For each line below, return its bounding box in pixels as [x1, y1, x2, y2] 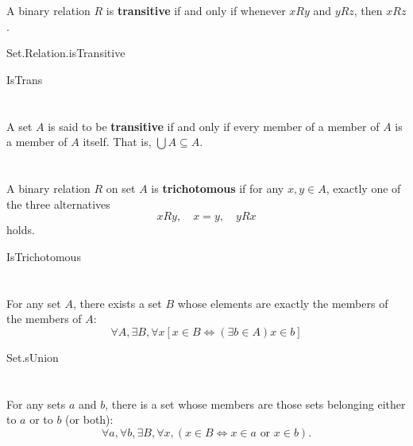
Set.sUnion [6, 348, 59, 365]
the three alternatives [6, 195, 110, 212]
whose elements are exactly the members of [177, 294, 388, 311]
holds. [6, 221, 35, 238]
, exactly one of [326, 180, 401, 197]
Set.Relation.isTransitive [6, 44, 125, 61]
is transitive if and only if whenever [106, 2, 286, 19]
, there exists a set [72, 294, 162, 311]
